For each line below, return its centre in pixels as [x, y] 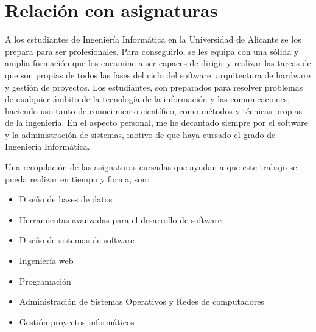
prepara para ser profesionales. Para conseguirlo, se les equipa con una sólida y [152, 51]
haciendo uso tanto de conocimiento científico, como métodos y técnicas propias [153, 110]
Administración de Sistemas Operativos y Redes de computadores [142, 301]
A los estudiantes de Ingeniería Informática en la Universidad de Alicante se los [153, 39]
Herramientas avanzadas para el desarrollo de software [121, 219]
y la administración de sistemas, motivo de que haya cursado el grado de [140, 134]
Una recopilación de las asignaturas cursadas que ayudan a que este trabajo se [151, 167]
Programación [45, 281]
